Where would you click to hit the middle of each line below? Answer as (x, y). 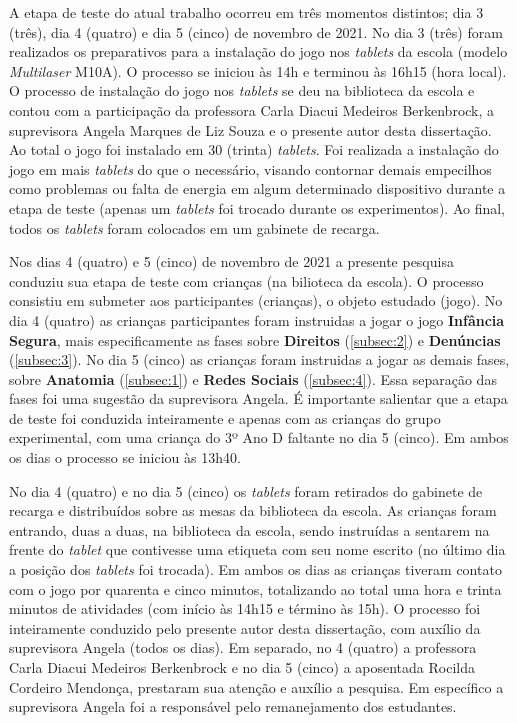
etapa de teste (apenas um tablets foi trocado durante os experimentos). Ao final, (257, 207)
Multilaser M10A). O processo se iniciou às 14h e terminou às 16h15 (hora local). (258, 70)
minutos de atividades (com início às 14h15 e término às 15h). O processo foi (245, 608)
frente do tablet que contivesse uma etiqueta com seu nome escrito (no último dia (257, 549)
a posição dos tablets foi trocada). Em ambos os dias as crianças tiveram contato (255, 569)
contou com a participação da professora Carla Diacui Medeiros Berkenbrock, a (252, 109)
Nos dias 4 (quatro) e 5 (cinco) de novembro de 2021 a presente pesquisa (231, 261)
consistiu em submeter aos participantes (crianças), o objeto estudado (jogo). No (256, 300)
